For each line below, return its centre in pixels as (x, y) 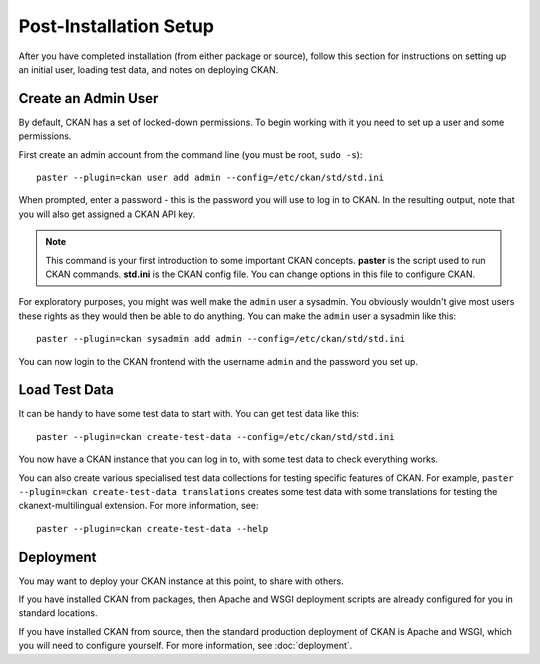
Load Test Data (66, 390)
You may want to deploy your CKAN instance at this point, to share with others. (181, 581)
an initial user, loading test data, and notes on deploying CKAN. (148, 69)
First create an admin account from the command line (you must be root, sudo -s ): (190, 154)
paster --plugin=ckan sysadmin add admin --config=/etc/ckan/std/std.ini (221, 339)
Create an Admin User (88, 98)
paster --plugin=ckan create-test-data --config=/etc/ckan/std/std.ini (215, 436)
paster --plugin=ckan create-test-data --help (152, 528)
